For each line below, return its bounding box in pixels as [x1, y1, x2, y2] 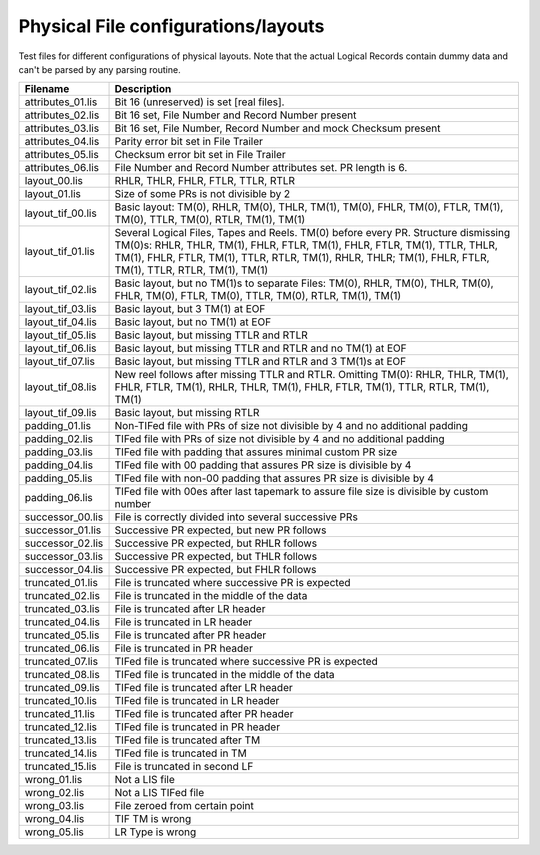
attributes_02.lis [24, 108, 100, 122]
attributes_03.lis [24, 121, 100, 135]
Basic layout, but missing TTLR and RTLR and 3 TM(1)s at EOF [114, 355, 407, 369]
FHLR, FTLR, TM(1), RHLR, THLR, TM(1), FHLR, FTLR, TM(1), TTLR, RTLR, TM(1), [114, 380, 490, 394]
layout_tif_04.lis [24, 315, 97, 329]
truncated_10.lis [24, 694, 97, 708]
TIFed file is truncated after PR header [114, 707, 294, 721]
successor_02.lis [24, 536, 104, 550]
